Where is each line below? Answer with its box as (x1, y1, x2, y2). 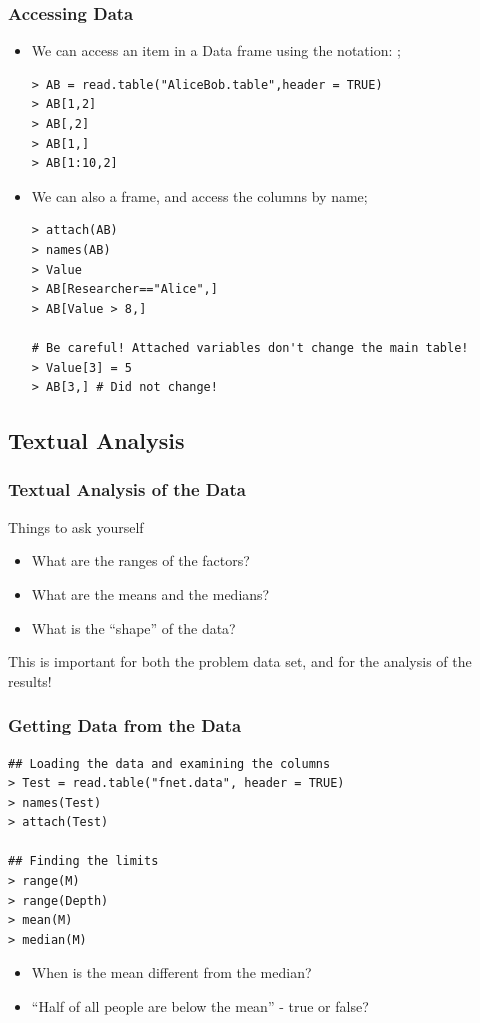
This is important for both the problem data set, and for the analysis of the (8, 651, 472, 672)
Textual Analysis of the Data (8, 477, 246, 502)
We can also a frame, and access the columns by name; (31, 185, 368, 206)
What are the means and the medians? (31, 583, 270, 604)
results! (8, 670, 52, 691)
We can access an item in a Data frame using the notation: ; (31, 40, 401, 61)
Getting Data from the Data (8, 713, 242, 738)
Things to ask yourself (8, 516, 144, 537)
